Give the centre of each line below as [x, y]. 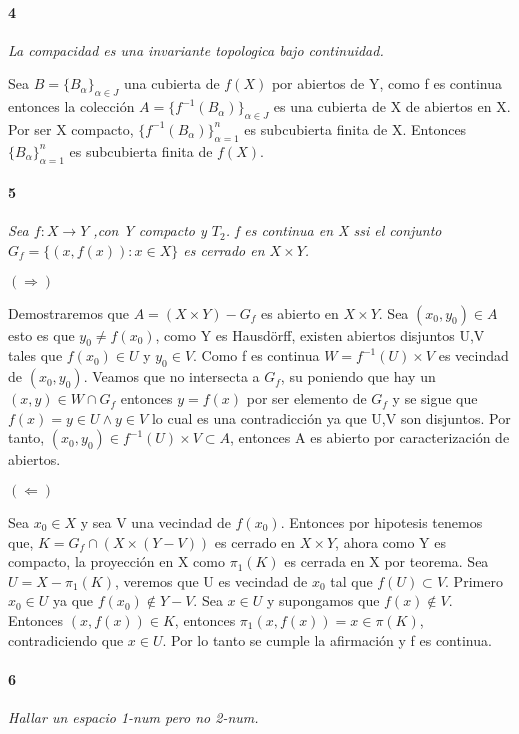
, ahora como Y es [390, 541]
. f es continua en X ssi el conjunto [333, 230]
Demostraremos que [68, 312]
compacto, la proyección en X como [116, 561]
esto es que [41, 334]
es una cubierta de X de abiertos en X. [392, 106]
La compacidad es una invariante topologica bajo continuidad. [196, 49]
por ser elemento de [306, 398]
